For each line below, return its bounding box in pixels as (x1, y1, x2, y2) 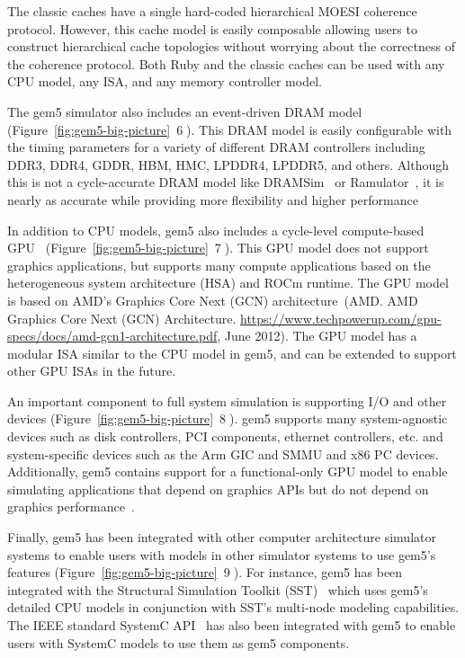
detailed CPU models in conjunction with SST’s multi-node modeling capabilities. (7, 598, 460, 617)
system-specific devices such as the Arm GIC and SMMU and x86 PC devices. (7, 444, 439, 463)
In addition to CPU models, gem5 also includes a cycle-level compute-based (7, 220, 425, 239)
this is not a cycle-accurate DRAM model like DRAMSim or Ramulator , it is (7, 173, 444, 191)
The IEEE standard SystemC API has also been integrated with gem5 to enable (7, 616, 456, 634)
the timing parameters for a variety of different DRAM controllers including (7, 138, 425, 156)
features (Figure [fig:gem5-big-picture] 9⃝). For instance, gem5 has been (7, 563, 403, 582)
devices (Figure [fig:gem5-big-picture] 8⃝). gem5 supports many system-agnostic (7, 409, 448, 428)
